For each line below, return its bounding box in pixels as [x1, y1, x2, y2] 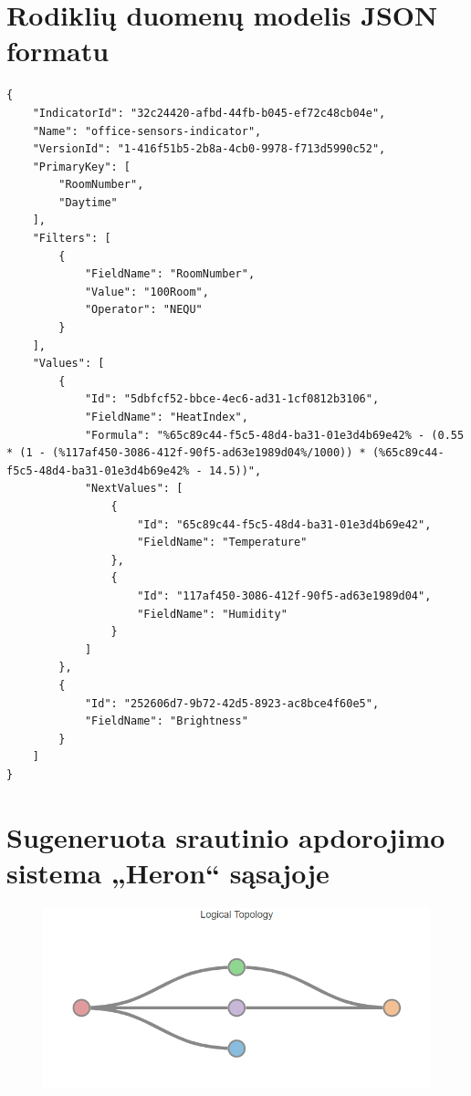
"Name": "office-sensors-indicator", [32, 124, 262, 138]
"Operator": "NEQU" [84, 303, 203, 317]
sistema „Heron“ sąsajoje [6, 853, 330, 891]
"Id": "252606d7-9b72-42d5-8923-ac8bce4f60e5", [84, 696, 380, 710]
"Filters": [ [32, 232, 111, 245]
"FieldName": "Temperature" [137, 536, 308, 549]
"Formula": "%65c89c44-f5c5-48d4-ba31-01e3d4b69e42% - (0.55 [84, 428, 465, 442]
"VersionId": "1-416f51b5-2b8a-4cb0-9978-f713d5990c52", [32, 142, 386, 156]
